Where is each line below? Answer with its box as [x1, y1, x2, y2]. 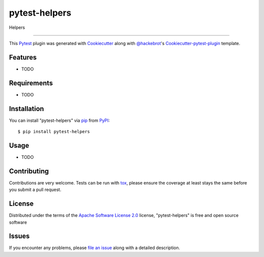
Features [9, 53, 37, 61]
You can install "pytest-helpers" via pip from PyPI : [9, 117, 110, 123]
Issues [9, 232, 30, 240]
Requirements [9, 79, 53, 87]
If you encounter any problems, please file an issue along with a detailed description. [9, 245, 180, 251]
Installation [9, 104, 44, 113]
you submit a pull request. [9, 187, 62, 193]
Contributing [9, 167, 49, 175]
